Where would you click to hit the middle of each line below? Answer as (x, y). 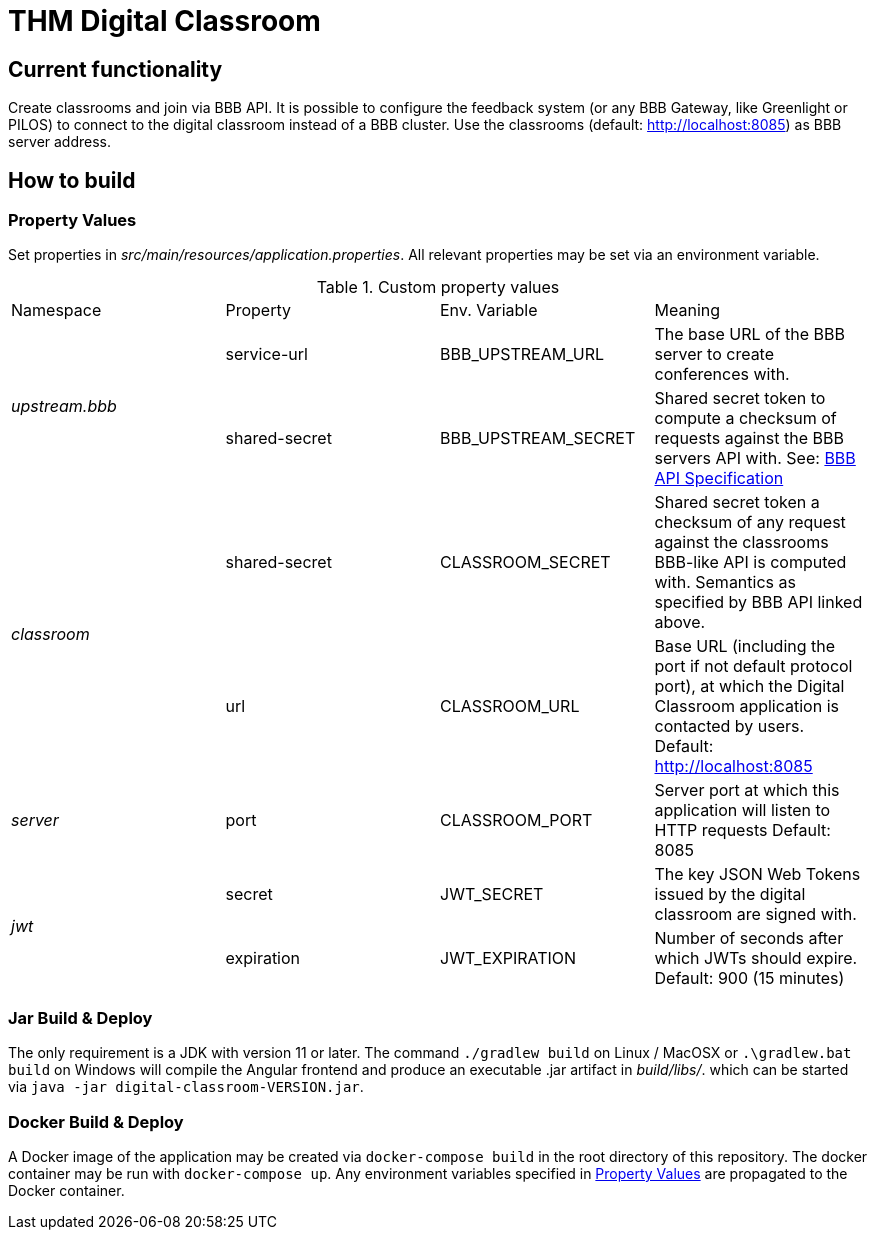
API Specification (719, 478)
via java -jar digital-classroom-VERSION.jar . (186, 1087)
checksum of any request (750, 522)
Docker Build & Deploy (96, 1121)
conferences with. (722, 374)
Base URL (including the (745, 646)
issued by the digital (730, 894)
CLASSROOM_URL (510, 706)
